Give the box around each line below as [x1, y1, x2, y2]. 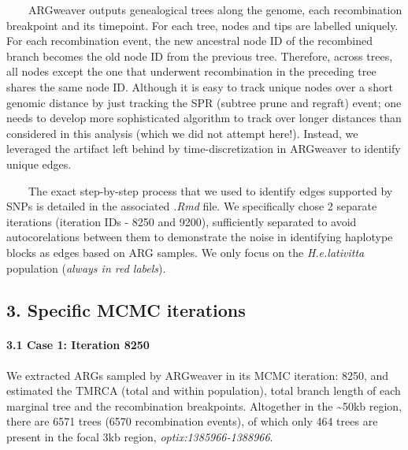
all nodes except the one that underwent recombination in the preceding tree [6, 63, 376, 80]
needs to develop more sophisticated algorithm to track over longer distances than [6, 110, 402, 126]
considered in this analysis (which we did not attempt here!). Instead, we [6, 125, 358, 141]
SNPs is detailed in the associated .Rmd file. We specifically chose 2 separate [6, 198, 377, 214]
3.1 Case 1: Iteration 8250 [6, 337, 150, 353]
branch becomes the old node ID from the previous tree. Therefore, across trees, [6, 47, 393, 64]
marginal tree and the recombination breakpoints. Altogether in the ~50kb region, [6, 397, 402, 414]
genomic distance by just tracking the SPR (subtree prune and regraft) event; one [6, 94, 402, 110]
